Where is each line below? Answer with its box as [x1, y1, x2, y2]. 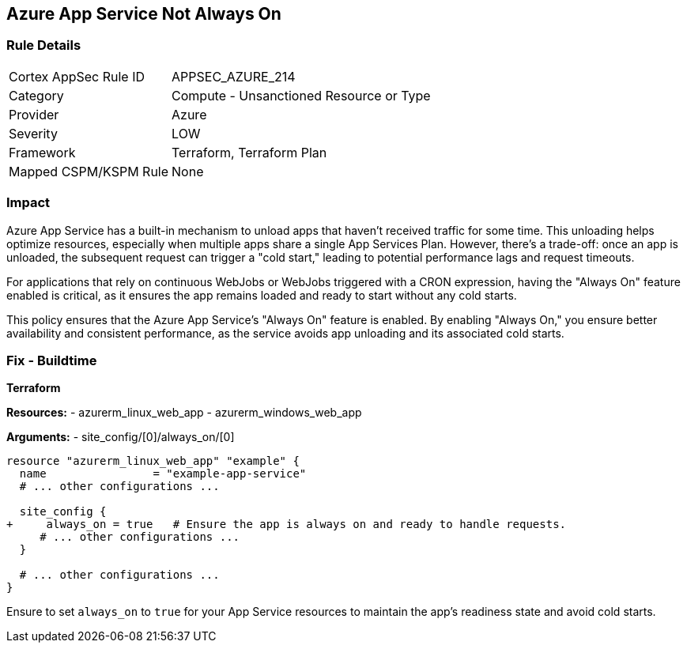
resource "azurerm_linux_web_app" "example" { [6, 455, 300, 468]
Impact [6, 194, 51, 211]
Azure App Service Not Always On [6, 4, 281, 24]
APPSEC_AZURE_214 [172, 68, 296, 85]
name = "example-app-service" [19, 467, 307, 481]
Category [9, 87, 64, 104]
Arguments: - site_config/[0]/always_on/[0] [6, 430, 235, 444]
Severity [9, 125, 58, 141]
